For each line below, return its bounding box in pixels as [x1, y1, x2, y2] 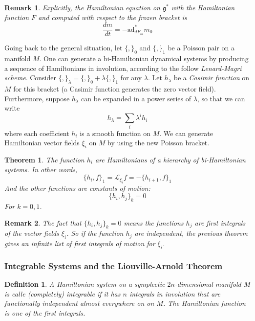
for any [120, 72, 142, 83]
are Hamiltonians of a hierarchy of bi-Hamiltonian [95, 155, 246, 165]
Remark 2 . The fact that [4, 217, 82, 228]
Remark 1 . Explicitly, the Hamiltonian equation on [4, 2, 160, 12]
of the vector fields [4, 228, 59, 238]
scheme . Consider [4, 72, 56, 83]
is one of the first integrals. [4, 308, 85, 318]
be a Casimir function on [173, 72, 249, 83]
